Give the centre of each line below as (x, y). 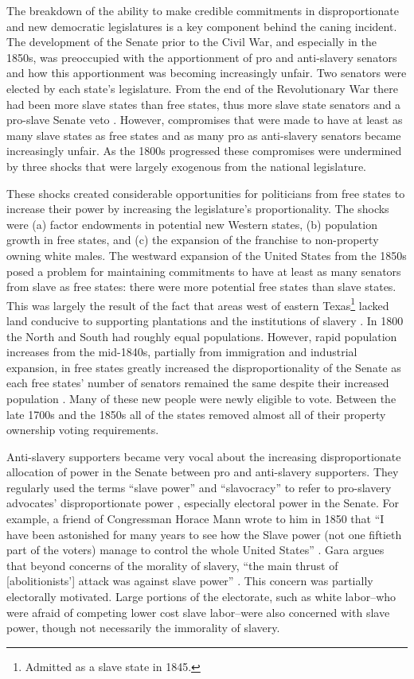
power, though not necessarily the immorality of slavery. (143, 628)
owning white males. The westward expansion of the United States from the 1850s (207, 255)
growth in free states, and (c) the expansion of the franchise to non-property (193, 240)
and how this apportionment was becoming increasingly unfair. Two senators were (207, 73)
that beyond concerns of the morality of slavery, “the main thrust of (172, 565)
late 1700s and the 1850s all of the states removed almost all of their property (196, 414)
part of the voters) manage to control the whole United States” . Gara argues (195, 550)
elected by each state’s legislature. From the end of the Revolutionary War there (202, 88)
